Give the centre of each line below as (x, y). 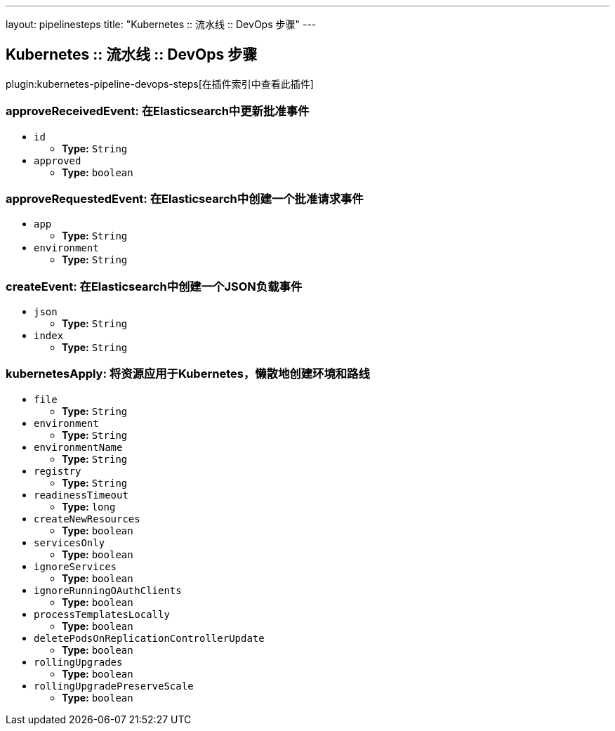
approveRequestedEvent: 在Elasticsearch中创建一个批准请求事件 (185, 198)
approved (58, 160)
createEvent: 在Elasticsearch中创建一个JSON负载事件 (154, 286)
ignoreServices (75, 566)
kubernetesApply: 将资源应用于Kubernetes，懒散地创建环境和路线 (188, 374)
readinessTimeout (81, 495)
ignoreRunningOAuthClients (108, 590)
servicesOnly (70, 542)
